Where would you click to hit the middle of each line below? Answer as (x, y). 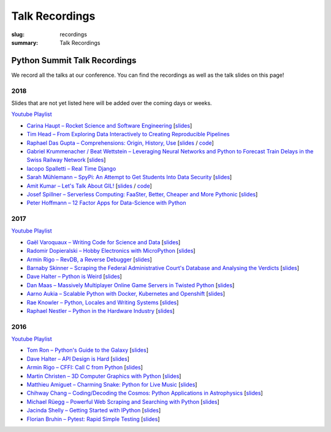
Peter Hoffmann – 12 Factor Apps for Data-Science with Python (106, 203)
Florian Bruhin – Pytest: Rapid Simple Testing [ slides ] (93, 419)
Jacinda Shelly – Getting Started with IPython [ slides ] (94, 411)
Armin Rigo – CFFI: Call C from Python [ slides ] (85, 368)
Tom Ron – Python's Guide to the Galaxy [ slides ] (87, 350)
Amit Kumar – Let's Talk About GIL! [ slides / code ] (89, 186)
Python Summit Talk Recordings (74, 60)
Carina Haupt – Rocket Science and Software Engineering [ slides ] (109, 125)
